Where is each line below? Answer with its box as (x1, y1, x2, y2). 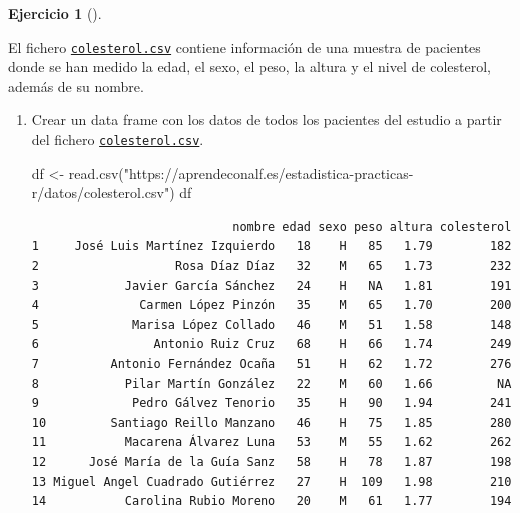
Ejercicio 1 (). (8, 3, 102, 23)
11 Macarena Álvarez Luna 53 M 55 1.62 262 (31, 435, 512, 450)
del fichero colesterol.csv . (31, 129, 204, 150)
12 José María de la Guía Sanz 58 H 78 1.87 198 (31, 455, 512, 469)
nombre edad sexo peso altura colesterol (232, 219, 512, 234)
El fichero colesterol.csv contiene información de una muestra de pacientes (8, 36, 481, 57)
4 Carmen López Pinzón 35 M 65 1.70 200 (31, 298, 512, 313)
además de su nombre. (8, 75, 144, 96)
